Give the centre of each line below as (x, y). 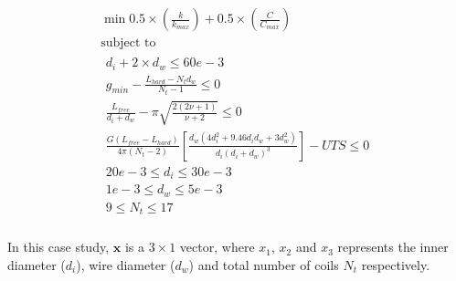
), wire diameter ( (126, 264)
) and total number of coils (264, 264)
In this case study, (58, 247)
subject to (128, 43)
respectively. (396, 264)
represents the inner (393, 247)
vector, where (217, 247)
